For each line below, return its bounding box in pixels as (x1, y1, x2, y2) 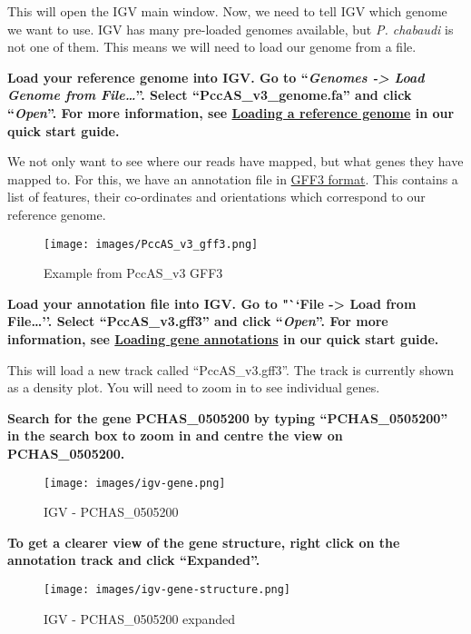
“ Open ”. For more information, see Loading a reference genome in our (7, 103, 455, 122)
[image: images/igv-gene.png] (44, 476, 226, 490)
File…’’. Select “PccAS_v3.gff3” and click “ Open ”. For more (7, 312, 388, 331)
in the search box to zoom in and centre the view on (7, 426, 343, 445)
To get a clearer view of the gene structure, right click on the (7, 532, 400, 551)
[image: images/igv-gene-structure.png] (44, 582, 291, 596)
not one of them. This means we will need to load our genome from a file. (7, 37, 417, 56)
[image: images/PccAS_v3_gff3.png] (44, 237, 259, 251)
